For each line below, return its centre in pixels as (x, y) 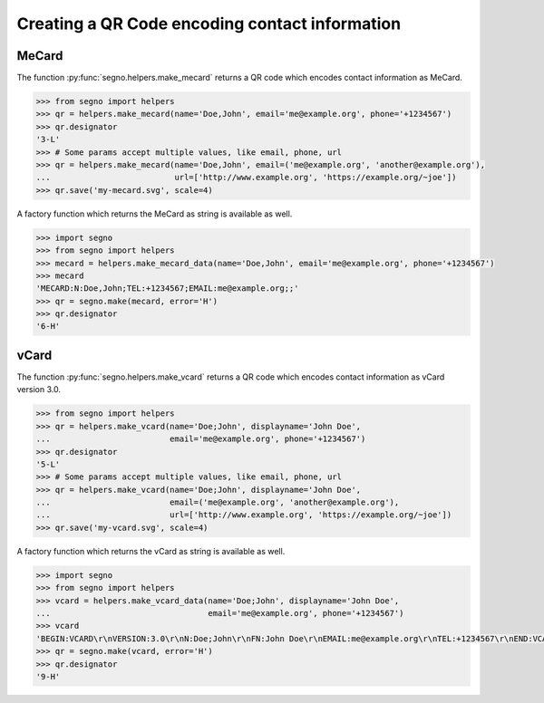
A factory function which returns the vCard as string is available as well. (151, 551)
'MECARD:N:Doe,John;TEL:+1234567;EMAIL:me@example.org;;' (167, 289)
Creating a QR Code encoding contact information (209, 24)
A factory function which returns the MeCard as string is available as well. (155, 214)
